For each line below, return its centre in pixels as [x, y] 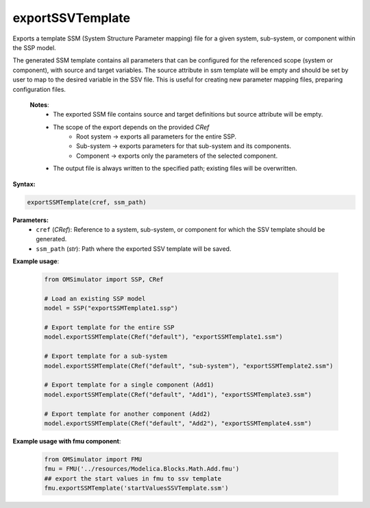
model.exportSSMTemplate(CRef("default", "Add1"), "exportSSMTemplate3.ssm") [178, 395]
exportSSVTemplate [71, 18]
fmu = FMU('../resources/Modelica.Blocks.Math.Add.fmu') [142, 469]
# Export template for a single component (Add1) [129, 385]
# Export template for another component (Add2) [127, 414]
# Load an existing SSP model [95, 299]
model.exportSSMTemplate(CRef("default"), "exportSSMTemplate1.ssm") [163, 337]
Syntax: [24, 184]
